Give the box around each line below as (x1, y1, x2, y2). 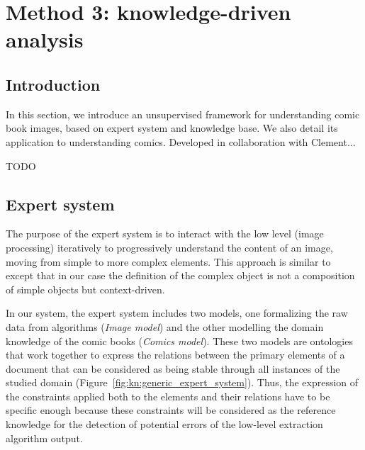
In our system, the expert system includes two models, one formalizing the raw (6, 305, 348, 320)
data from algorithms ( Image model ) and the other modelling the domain (6, 319, 324, 334)
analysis (6, 25, 84, 54)
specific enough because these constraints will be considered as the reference (6, 403, 336, 417)
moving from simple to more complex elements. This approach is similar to (6, 254, 331, 269)
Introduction (6, 73, 101, 95)
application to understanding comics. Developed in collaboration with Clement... (6, 134, 356, 149)
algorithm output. (6, 430, 83, 445)
